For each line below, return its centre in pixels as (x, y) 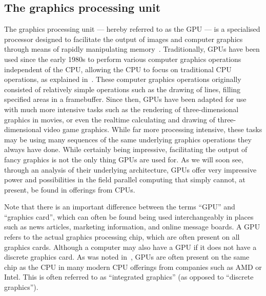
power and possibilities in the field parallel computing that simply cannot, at (125, 179)
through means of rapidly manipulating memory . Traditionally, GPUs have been (132, 49)
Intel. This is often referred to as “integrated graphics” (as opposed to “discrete (129, 277)
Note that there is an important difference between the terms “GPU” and (120, 207)
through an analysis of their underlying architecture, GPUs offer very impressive (130, 169)
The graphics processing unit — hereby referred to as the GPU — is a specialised (132, 29)
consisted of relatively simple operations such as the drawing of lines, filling (122, 89)
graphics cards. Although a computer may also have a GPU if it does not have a (130, 247)
